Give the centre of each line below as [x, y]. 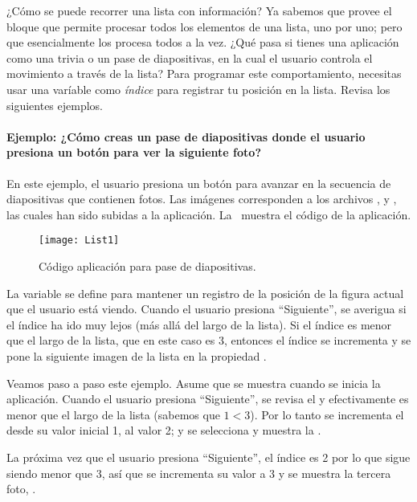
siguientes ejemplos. [55, 105]
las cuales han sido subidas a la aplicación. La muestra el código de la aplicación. [209, 214]
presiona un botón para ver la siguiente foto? [134, 152]
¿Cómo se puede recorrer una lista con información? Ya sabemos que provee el [199, 10]
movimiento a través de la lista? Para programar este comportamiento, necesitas [204, 73]
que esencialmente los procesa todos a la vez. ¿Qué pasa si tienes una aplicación [203, 42]
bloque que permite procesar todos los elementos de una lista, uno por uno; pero [204, 26]
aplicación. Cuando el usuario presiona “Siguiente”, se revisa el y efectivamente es [208, 399]
